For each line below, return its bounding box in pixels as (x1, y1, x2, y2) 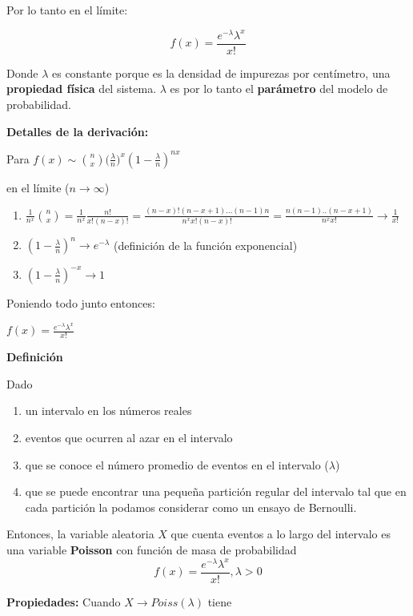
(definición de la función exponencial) (114, 236, 298, 253)
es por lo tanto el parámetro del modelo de (170, 80, 388, 97)
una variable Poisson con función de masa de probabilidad (6, 542, 297, 558)
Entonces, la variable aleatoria (6, 525, 154, 542)
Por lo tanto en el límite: (6, 2, 128, 18)
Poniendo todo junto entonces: (6, 294, 155, 311)
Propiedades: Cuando (6, 593, 121, 610)
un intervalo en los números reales (25, 402, 192, 419)
